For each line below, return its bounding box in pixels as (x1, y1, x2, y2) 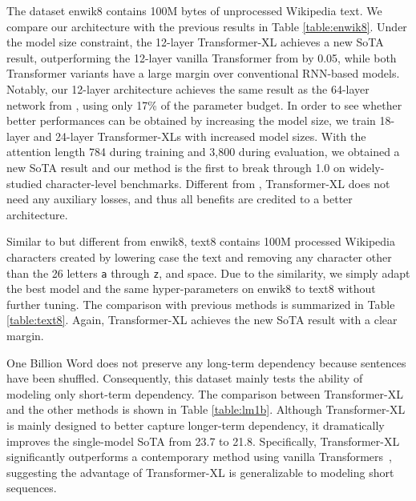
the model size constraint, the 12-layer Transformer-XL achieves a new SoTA (6, 34, 384, 50)
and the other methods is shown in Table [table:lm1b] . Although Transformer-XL (6, 401, 406, 418)
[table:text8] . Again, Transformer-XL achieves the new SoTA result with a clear (6, 311, 398, 328)
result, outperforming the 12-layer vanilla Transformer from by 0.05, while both (6, 49, 397, 66)
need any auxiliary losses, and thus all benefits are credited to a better (6, 190, 353, 207)
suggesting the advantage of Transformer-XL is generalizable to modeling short (6, 463, 394, 480)
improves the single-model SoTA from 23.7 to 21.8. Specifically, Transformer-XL (6, 432, 400, 449)
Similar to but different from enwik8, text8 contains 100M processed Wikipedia (6, 233, 395, 250)
